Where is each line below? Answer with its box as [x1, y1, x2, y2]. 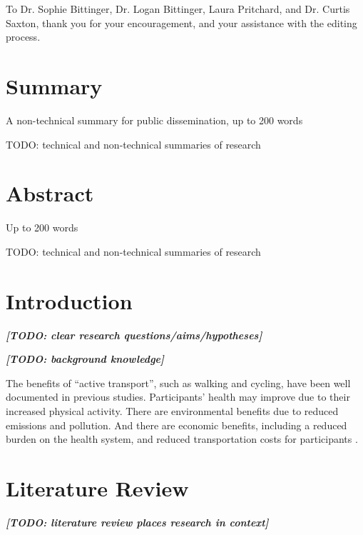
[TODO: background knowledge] [6, 351, 165, 366]
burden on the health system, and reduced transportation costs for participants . [6, 431, 358, 446]
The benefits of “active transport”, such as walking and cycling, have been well [6, 375, 351, 390]
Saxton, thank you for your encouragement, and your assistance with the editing [6, 15, 357, 30]
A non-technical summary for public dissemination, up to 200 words [6, 112, 303, 127]
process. [6, 29, 41, 44]
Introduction [6, 286, 133, 315]
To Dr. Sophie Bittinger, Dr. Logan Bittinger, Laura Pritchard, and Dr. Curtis [6, 1, 350, 16]
